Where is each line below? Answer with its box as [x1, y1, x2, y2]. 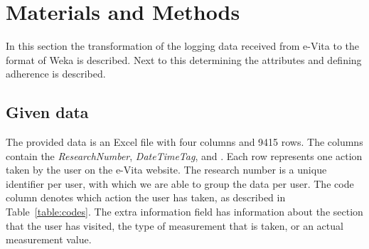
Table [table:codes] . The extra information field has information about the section [6, 204, 363, 219]
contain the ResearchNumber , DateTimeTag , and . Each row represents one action [6, 148, 363, 163]
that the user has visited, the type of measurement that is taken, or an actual [6, 218, 343, 233]
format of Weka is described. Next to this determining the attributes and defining [6, 52, 362, 67]
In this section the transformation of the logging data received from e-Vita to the [6, 38, 359, 53]
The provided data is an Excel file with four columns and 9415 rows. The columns [6, 134, 363, 149]
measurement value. [6, 232, 92, 247]
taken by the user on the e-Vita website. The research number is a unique [6, 162, 327, 177]
